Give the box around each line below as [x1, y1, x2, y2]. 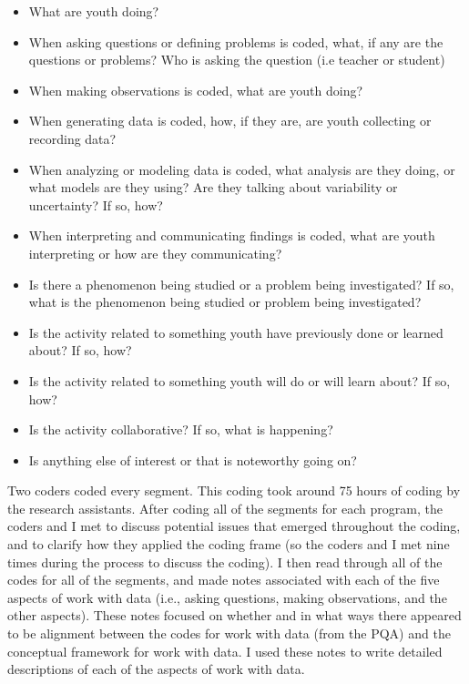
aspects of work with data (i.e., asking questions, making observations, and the [7, 587, 447, 607]
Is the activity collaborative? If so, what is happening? [28, 420, 333, 439]
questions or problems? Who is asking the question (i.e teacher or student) [28, 50, 445, 69]
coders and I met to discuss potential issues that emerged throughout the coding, [7, 516, 461, 536]
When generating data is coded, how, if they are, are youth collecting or [28, 111, 432, 130]
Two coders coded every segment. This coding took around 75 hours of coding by [7, 481, 461, 500]
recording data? [28, 128, 117, 148]
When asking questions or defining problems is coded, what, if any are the [28, 32, 444, 51]
